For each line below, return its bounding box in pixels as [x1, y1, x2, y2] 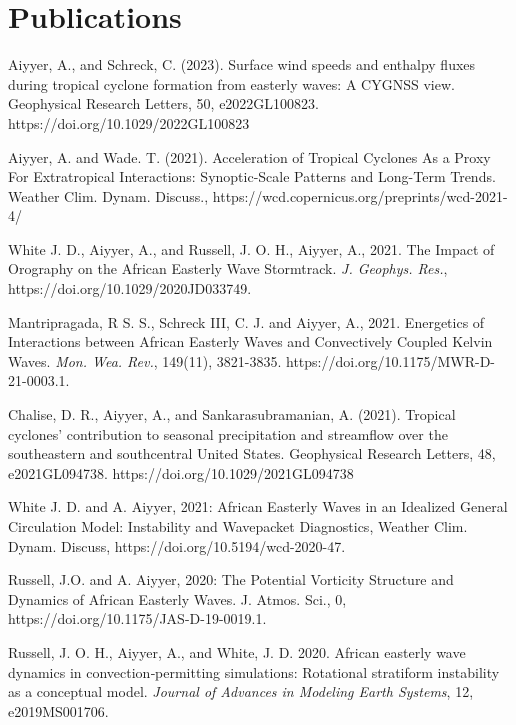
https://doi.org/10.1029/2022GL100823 [8, 112, 250, 133]
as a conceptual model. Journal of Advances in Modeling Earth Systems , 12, [8, 681, 474, 702]
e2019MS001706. [8, 700, 109, 721]
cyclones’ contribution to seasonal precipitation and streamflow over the [8, 423, 448, 444]
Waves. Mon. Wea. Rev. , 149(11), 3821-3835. [8, 350, 282, 371]
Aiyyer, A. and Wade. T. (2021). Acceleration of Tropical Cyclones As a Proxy [8, 146, 491, 167]
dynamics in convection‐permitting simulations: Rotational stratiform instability [8, 661, 500, 682]
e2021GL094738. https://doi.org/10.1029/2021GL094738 [8, 462, 354, 483]
